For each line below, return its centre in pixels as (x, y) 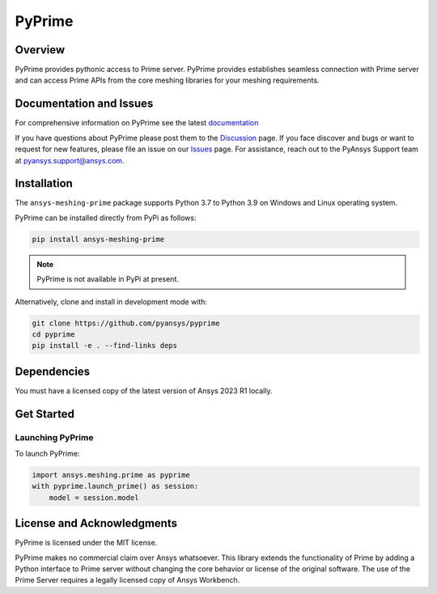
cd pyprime (53, 334)
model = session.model (94, 497)
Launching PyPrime (54, 437)
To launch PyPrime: (47, 454)
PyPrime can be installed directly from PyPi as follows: (106, 218)
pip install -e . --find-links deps (105, 346)
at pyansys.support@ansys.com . (70, 160)
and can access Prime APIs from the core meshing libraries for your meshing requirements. (167, 80)
